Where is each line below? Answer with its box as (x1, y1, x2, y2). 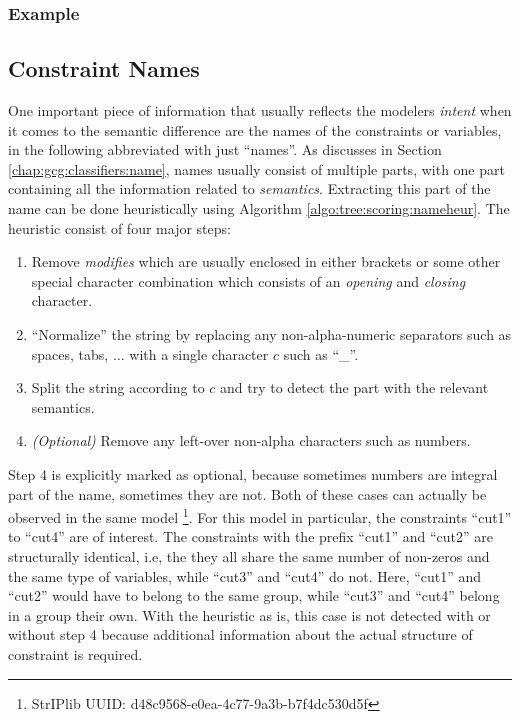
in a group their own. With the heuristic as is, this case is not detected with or (8, 604, 491, 625)
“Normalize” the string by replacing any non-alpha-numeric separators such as (31, 323, 512, 344)
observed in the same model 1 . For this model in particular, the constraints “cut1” (8, 504, 512, 527)
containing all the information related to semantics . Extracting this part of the (8, 178, 491, 199)
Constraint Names (8, 53, 200, 84)
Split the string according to (31, 377, 205, 398)
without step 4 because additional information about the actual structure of (8, 624, 473, 645)
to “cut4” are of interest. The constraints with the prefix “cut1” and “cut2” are (8, 526, 493, 547)
